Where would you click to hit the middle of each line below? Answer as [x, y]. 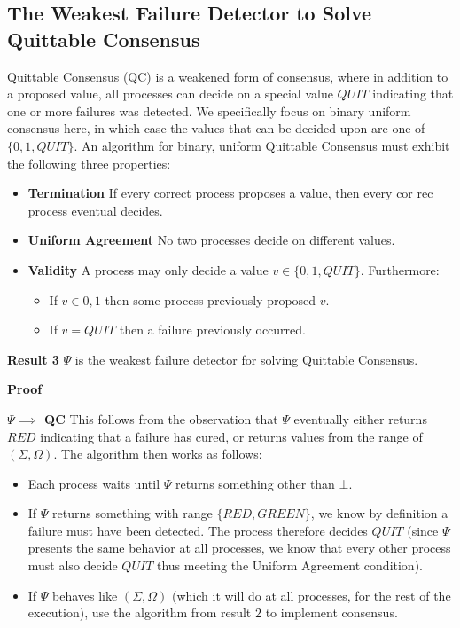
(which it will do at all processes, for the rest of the [311, 595]
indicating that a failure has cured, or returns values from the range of [231, 436]
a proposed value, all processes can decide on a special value [170, 94]
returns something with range [133, 513]
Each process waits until [94, 483]
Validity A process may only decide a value [148, 269]
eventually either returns [360, 418]
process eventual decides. [95, 210]
